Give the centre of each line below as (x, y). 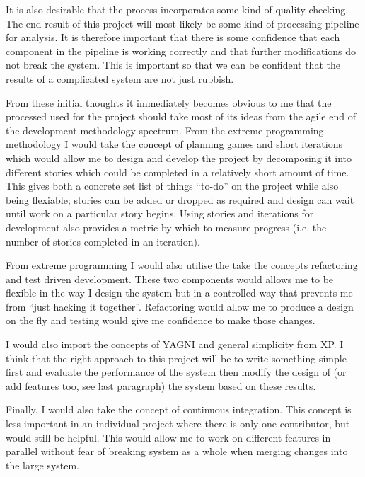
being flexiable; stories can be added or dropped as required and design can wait (180, 199)
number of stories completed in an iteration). (103, 241)
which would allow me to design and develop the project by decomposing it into (179, 157)
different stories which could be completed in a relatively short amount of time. (178, 172)
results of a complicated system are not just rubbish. (120, 78)
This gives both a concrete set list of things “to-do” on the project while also (172, 186)
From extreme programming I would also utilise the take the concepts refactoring (182, 265)
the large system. (43, 465)
